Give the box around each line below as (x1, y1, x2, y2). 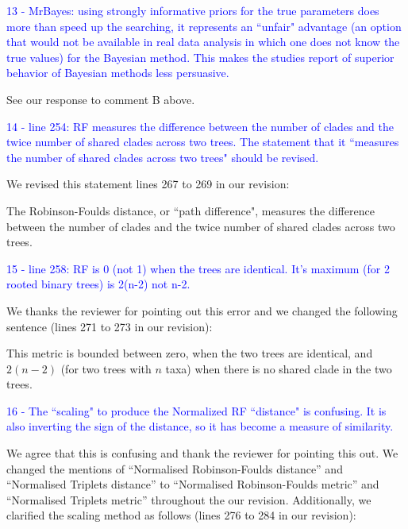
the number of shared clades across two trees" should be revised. (6, 149, 319, 165)
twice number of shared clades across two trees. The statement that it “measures (6, 133, 399, 150)
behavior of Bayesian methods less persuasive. (6, 64, 229, 81)
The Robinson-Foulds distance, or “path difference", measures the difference (6, 202, 375, 218)
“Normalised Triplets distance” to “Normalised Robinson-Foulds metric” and (6, 476, 379, 492)
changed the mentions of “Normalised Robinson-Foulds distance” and (6, 460, 343, 477)
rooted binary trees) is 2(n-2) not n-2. (6, 276, 191, 292)
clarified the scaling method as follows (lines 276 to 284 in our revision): (6, 507, 356, 523)
